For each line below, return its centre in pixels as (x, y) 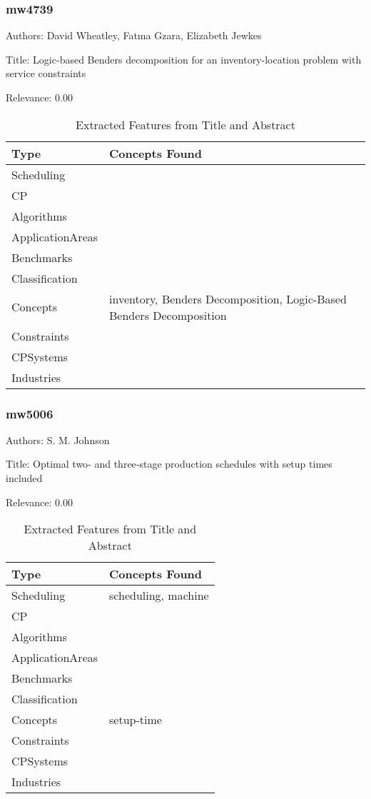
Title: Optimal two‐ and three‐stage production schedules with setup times (169, 464)
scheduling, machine (159, 596)
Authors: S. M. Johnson (58, 439)
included (24, 478)
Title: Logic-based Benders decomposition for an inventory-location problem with (184, 59)
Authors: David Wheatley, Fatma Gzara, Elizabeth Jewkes (134, 35)
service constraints (46, 73)
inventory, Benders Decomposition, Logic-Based (228, 298)
